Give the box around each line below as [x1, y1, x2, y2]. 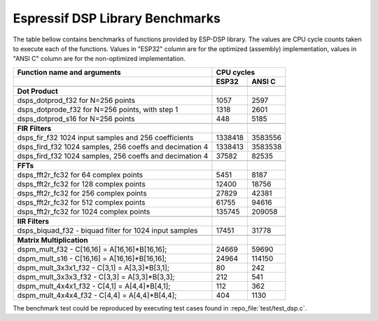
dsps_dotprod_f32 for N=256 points [17, 95, 136, 105]
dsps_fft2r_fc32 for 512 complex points [17, 197, 146, 207]
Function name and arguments [17, 67, 122, 77]
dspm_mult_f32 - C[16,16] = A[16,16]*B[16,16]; [17, 244, 167, 254]
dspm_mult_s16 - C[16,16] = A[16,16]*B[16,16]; [17, 253, 167, 263]
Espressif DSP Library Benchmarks [13, 11, 220, 26]
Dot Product [17, 86, 59, 96]
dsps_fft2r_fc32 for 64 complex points [17, 170, 143, 179]
